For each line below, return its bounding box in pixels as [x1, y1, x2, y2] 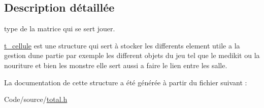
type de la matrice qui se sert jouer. [4, 23, 115, 34]
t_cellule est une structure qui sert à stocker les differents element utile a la [4, 40, 240, 50]
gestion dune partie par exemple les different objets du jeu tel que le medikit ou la [4, 50, 260, 61]
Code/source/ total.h [4, 94, 68, 104]
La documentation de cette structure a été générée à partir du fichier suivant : [4, 77, 247, 87]
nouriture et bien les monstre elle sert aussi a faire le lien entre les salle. [4, 60, 227, 70]
